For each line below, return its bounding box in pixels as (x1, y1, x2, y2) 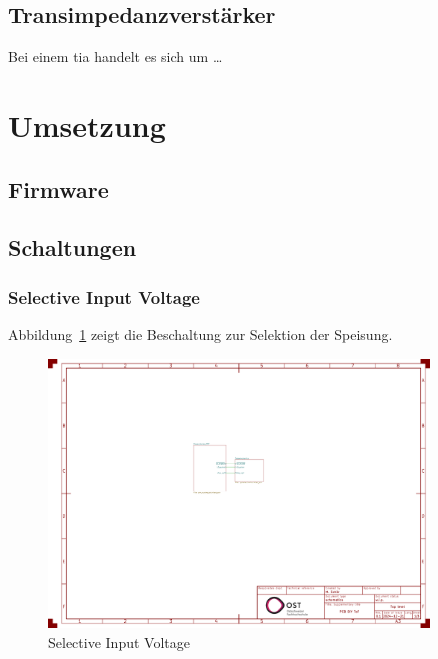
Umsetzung (8, 104, 166, 145)
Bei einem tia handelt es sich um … (8, 46, 223, 67)
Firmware (8, 173, 109, 204)
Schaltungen (8, 232, 137, 263)
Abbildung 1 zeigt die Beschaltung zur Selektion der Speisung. (8, 323, 393, 344)
